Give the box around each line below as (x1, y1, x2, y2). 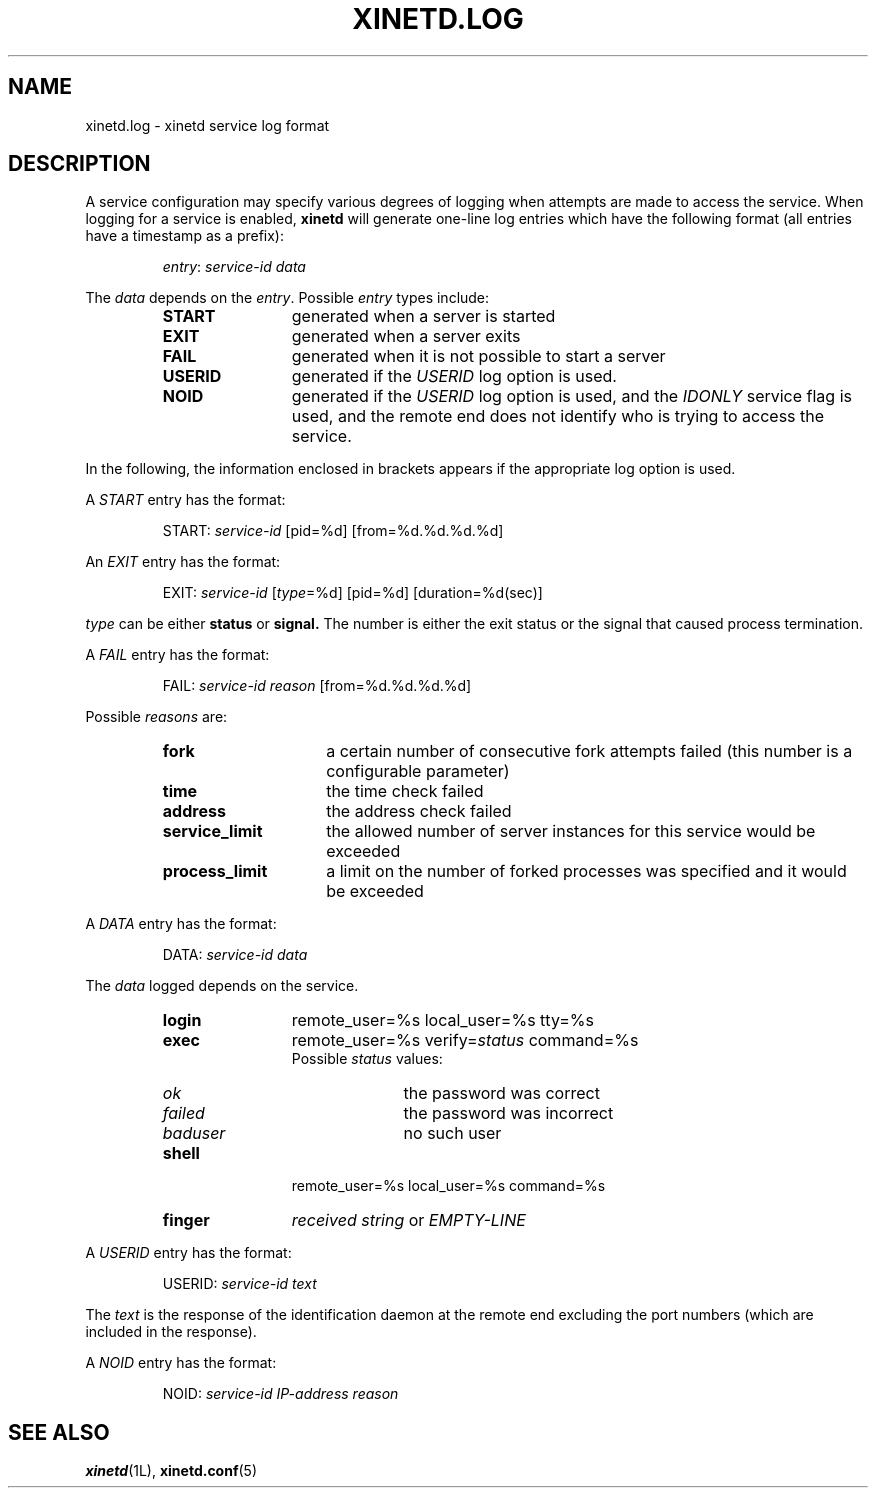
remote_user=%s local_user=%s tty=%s (291, 1010, 594, 1031)
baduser (162, 1123, 226, 1144)
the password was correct (403, 1083, 600, 1104)
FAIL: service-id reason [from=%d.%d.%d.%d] (162, 677, 472, 695)
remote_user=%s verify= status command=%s (291, 1030, 639, 1051)
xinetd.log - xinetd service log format (85, 116, 330, 134)
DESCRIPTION (8, 151, 151, 177)
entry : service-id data (162, 258, 306, 276)
